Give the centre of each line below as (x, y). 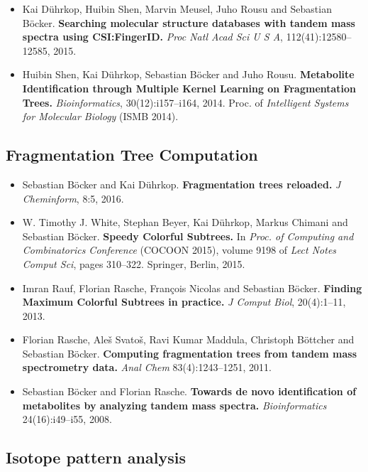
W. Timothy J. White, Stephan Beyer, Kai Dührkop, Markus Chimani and (185, 222)
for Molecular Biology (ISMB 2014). (100, 116)
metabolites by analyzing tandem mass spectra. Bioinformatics (174, 405)
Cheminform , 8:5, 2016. (73, 198)
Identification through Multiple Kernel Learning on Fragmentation (189, 88)
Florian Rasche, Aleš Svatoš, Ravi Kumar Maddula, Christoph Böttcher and (188, 339)
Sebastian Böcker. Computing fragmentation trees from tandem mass (190, 353)
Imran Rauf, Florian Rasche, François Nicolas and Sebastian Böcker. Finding (192, 288)
